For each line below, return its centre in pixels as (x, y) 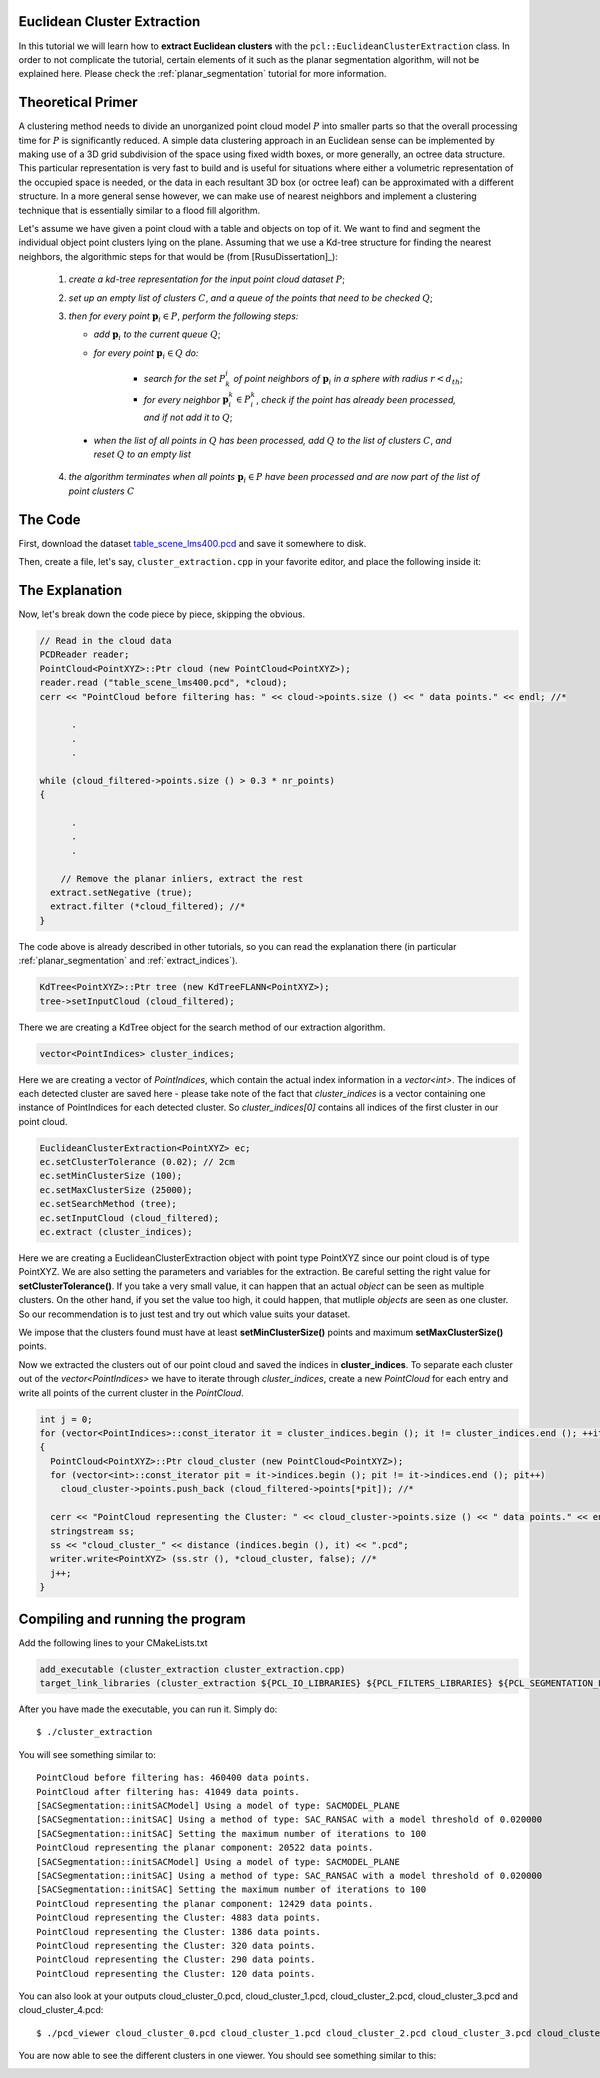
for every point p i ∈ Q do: (146, 353)
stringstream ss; (92, 1531)
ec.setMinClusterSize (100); (111, 1176)
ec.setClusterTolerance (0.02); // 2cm (137, 1162)
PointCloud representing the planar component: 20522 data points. (205, 1848)
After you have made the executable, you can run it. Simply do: (148, 1709)
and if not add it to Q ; (188, 417)
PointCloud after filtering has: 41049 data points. (168, 1791)
